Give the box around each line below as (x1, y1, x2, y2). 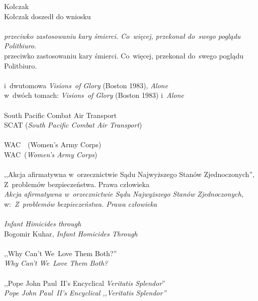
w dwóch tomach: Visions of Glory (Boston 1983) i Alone (4, 90, 184, 100)
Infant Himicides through (4, 218, 81, 229)
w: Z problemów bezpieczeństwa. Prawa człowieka (4, 198, 157, 209)
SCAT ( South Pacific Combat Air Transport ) (4, 119, 142, 130)
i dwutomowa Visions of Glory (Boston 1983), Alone (4, 80, 168, 90)
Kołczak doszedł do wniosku (4, 11, 91, 21)
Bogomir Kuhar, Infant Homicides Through (4, 228, 138, 238)
